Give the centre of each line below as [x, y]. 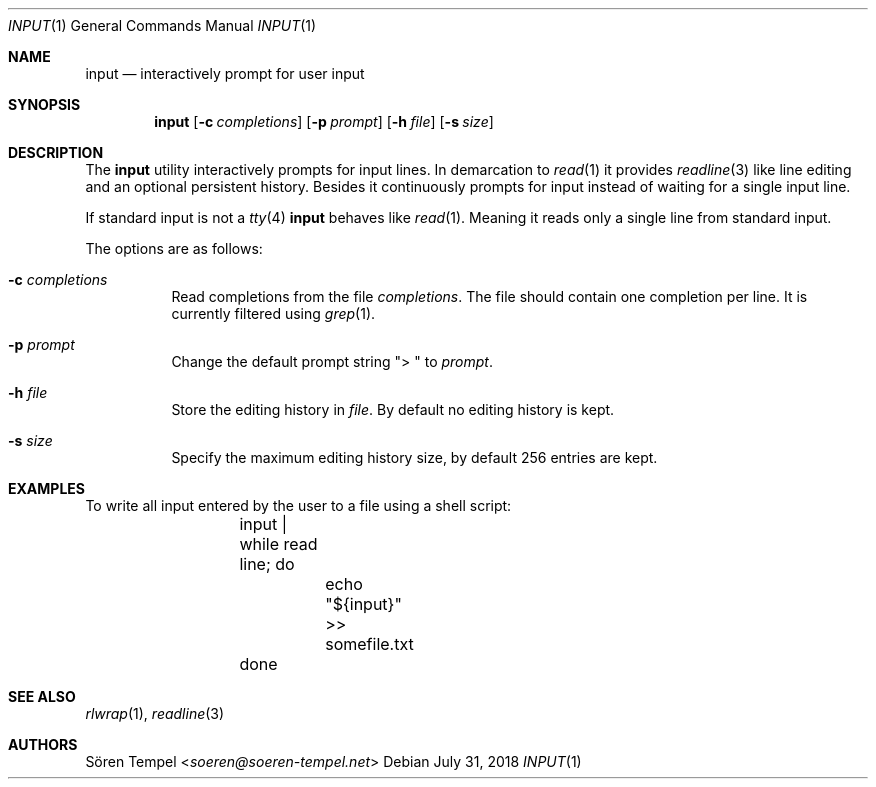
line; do [267, 564]
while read [278, 544]
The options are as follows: [174, 248]
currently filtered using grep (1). [273, 313]
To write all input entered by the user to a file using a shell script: [298, 505]
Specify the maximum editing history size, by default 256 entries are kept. [414, 457]
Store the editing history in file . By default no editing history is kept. [393, 409]
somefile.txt [369, 644]
